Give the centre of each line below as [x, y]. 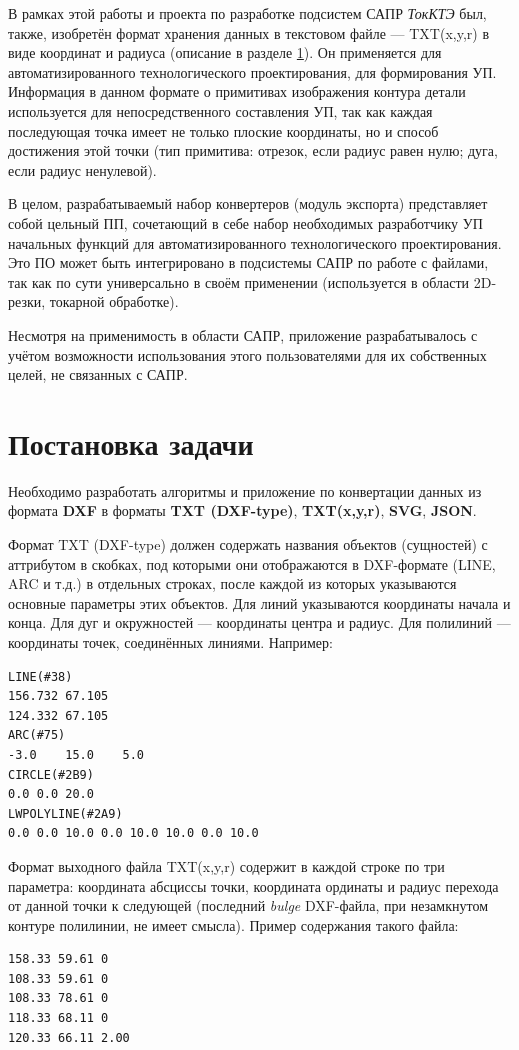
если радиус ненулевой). [82, 169]
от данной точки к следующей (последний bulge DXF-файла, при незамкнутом [248, 905]
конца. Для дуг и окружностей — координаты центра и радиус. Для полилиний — [259, 622]
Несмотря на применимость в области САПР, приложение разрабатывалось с [243, 334]
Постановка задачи [131, 442]
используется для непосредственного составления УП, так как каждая [220, 110]
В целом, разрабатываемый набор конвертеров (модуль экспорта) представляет [248, 203]
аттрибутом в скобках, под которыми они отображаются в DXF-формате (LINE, [252, 563]
